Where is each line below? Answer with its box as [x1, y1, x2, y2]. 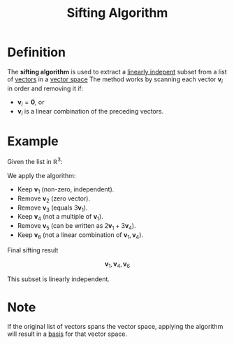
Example [7, 133, 59, 149]
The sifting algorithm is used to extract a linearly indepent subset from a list [7, 67, 227, 76]
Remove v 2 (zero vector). [17, 194, 91, 204]
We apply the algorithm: [7, 171, 76, 180]
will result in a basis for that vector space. [7, 330, 128, 338]
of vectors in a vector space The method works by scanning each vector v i [7, 75, 224, 85]
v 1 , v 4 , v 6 [104, 259, 131, 269]
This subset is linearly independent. [7, 275, 110, 283]
